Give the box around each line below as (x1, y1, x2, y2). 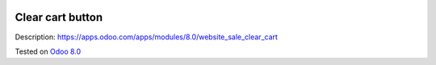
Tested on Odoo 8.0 (15, 47, 82, 56)
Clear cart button (15, 10, 103, 24)
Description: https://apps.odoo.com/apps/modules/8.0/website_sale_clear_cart (15, 32, 279, 42)
